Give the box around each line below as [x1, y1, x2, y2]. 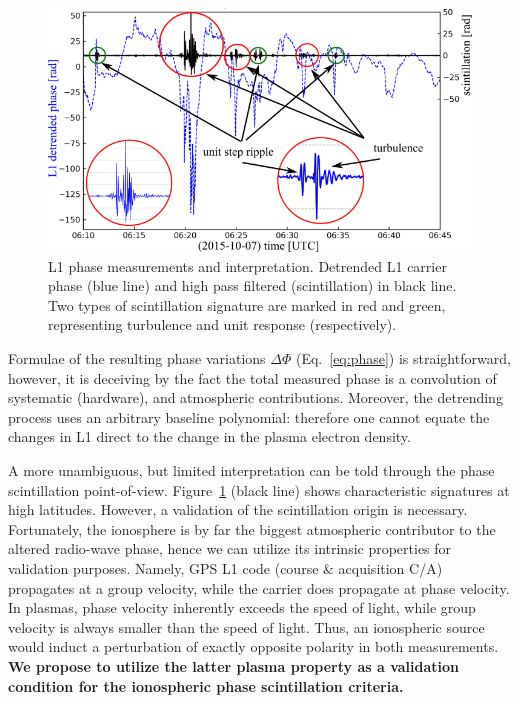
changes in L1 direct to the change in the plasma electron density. [8, 426, 411, 447]
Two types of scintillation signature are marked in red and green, [48, 294, 446, 315]
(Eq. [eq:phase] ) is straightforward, [295, 348, 511, 369]
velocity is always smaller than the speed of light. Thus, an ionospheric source [8, 616, 485, 637]
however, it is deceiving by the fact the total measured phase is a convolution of [8, 367, 497, 388]
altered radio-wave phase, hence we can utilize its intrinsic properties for [8, 538, 452, 559]
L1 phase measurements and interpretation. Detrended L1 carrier [48, 255, 447, 276]
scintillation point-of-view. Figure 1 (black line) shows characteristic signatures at [8, 479, 510, 500]
